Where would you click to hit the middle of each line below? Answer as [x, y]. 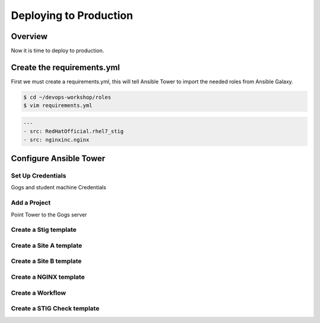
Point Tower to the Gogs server [49, 214]
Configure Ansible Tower [58, 159]
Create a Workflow [39, 293]
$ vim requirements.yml [58, 106]
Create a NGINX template [48, 277]
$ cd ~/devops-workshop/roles [67, 97]
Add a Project [31, 203]
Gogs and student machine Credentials [59, 188]
